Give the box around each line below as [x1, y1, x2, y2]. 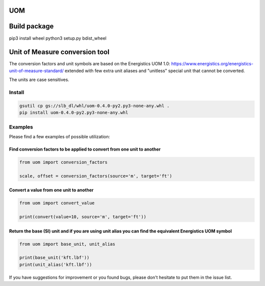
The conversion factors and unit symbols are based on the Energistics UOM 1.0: [9, 61, 170, 67]
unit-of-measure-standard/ [9, 68, 64, 74]
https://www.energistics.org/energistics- [171, 61, 254, 67]
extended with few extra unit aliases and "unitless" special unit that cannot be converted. [64, 68, 245, 74]
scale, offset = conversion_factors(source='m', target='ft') [19, 173, 172, 179]
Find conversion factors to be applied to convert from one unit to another [9, 146, 161, 152]
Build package [9, 22, 54, 30]
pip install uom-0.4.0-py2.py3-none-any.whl [19, 110, 129, 115]
